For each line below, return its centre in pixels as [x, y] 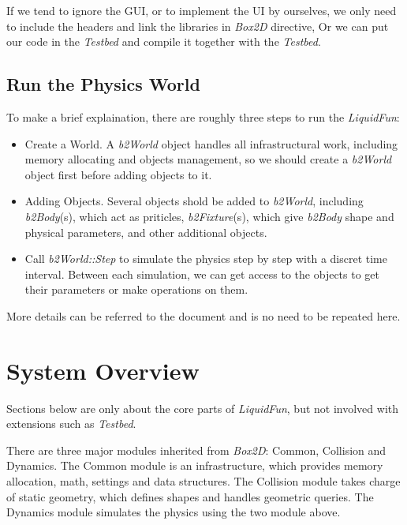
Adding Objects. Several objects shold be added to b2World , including [194, 201]
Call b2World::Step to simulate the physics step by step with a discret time [206, 259]
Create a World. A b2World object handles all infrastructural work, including [211, 143]
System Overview [103, 370]
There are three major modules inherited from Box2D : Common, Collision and [196, 450]
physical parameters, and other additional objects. [146, 232]
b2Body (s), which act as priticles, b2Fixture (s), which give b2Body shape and [209, 216]
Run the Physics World [103, 84]
